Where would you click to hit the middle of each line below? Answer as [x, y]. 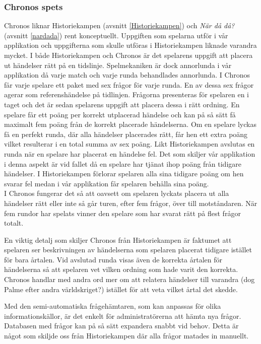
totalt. [14, 223]
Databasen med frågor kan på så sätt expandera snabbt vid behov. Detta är [121, 326]
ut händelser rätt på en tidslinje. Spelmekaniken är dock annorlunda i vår [118, 65]
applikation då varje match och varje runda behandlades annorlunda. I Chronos [127, 75]
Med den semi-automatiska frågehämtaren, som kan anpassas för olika [113, 306]
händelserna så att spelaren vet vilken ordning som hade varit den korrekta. [121, 269]
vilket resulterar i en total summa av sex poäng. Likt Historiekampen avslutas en [129, 144]
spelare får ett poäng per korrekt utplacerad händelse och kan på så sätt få [120, 114]
